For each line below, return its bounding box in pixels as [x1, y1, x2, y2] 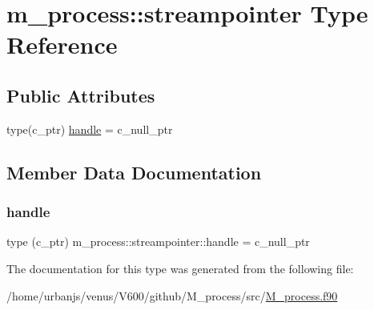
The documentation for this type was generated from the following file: [6, 260, 354, 276]
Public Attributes [6, 83, 155, 107]
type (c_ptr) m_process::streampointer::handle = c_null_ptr [6, 233, 310, 250]
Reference [6, 28, 118, 61]
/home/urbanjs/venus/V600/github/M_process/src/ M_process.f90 [6, 287, 338, 304]
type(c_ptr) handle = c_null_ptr [6, 120, 173, 137]
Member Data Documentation [6, 159, 262, 184]
